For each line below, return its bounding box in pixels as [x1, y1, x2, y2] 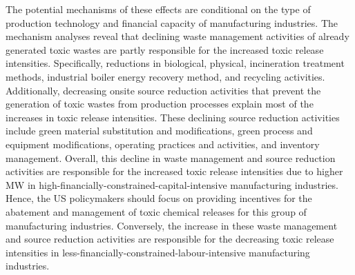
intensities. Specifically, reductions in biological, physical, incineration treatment [6, 56, 345, 70]
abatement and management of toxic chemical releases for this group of [6, 204, 307, 218]
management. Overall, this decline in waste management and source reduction [6, 150, 336, 165]
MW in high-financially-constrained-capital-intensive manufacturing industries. [6, 177, 338, 192]
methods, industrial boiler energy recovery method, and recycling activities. [6, 69, 325, 83]
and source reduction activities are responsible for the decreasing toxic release [6, 232, 334, 246]
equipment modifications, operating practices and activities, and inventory [6, 136, 320, 151]
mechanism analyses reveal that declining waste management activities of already [6, 29, 349, 43]
